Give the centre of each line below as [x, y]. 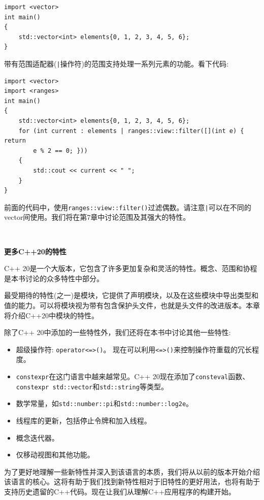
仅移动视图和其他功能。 [55, 455]
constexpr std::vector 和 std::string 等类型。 [92, 386]
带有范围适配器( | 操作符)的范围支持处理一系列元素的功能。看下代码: [116, 63]
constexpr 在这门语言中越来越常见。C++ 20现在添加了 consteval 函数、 [133, 376]
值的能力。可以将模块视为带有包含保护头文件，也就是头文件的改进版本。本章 [132, 305]
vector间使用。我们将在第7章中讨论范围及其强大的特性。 [97, 217]
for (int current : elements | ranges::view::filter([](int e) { [131, 131]
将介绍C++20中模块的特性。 [51, 315]
